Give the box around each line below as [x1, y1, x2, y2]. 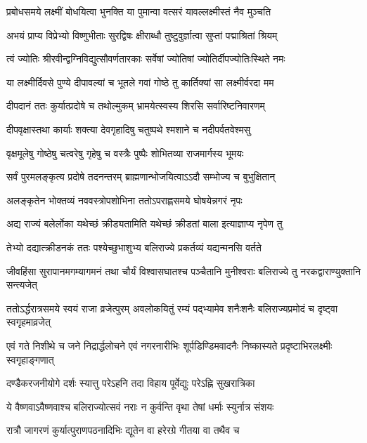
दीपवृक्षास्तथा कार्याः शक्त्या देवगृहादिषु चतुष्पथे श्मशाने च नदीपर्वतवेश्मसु [6, 121, 251, 136]
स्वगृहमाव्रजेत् [6, 315, 51, 329]
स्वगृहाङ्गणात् [6, 352, 54, 366]
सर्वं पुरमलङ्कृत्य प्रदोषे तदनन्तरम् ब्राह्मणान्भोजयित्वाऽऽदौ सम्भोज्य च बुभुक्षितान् [6, 169, 276, 184]
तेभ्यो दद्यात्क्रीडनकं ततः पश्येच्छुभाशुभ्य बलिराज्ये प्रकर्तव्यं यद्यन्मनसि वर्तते [6, 239, 262, 254]
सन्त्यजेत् [6, 277, 37, 292]
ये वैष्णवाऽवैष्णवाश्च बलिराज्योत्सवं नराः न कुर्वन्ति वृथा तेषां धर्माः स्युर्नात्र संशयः [6, 399, 274, 414]
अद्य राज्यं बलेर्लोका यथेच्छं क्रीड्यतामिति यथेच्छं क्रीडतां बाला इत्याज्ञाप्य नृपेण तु [6, 216, 283, 231]
